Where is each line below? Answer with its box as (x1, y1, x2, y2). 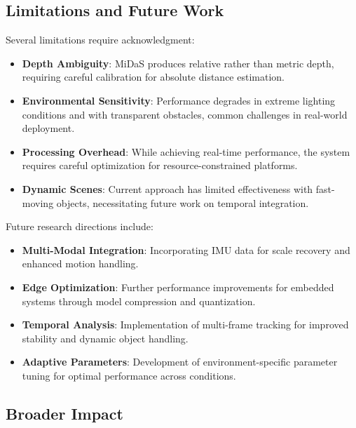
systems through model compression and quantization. (22, 293, 256, 308)
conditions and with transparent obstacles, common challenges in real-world (22, 107, 348, 121)
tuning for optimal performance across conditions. (22, 368, 236, 382)
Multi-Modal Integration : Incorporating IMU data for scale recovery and (22, 242, 350, 257)
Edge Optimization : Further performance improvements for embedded (22, 279, 334, 294)
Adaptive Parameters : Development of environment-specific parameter (22, 354, 338, 369)
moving (22, 195, 54, 210)
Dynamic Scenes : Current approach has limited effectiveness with (22, 181, 313, 196)
